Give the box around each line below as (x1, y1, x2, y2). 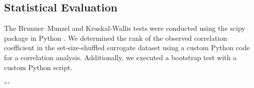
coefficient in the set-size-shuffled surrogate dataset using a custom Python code (4, 42, 250, 53)
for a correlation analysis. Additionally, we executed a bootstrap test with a (4, 52, 237, 62)
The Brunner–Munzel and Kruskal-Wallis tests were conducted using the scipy (4, 23, 245, 33)
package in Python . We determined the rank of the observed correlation (4, 32, 227, 43)
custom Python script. (4, 62, 73, 72)
